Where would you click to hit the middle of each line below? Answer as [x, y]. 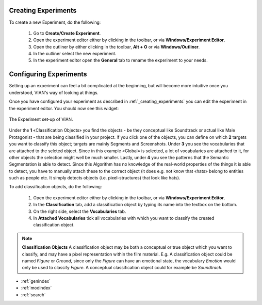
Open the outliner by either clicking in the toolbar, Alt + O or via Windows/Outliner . [116, 47]
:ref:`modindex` [36, 288]
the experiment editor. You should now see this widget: [64, 108]
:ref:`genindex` [36, 281]
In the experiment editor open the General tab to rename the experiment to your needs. [121, 60]
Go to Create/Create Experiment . [67, 33]
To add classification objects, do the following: [55, 187]
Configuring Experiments [48, 74]
